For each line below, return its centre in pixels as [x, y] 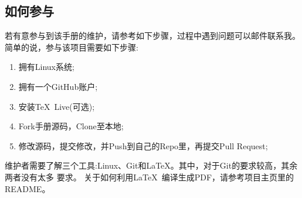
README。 [28, 188]
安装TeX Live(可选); [57, 106]
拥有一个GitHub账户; [58, 86]
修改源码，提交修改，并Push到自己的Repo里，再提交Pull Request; [143, 145]
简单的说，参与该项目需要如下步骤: [72, 47]
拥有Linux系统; [46, 67]
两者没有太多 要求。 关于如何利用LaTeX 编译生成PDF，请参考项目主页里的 [150, 177]
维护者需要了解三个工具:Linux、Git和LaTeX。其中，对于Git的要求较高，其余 [151, 165]
